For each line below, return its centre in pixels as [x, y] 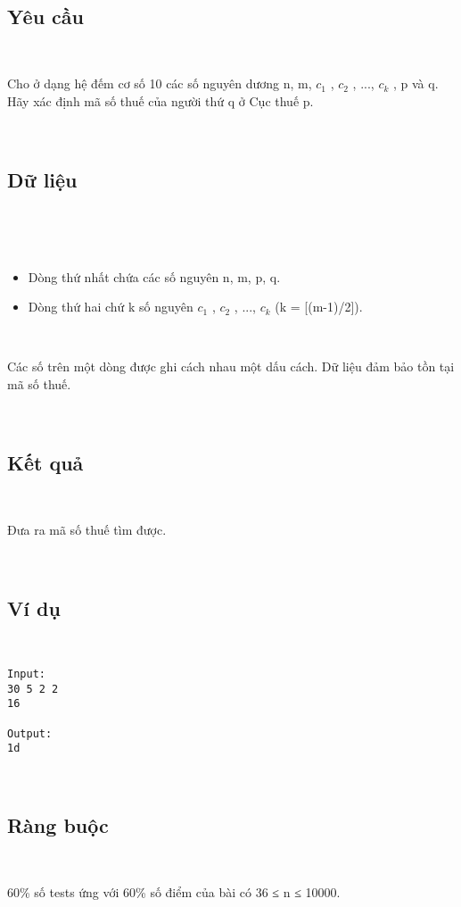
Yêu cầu [45, 16]
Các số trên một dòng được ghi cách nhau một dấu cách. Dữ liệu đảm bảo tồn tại [231, 366]
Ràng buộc [58, 824]
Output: [30, 733]
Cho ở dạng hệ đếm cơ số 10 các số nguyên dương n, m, [160, 83]
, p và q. [416, 83]
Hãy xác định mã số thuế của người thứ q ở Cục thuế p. [161, 100]
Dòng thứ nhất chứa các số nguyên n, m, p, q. [154, 276]
